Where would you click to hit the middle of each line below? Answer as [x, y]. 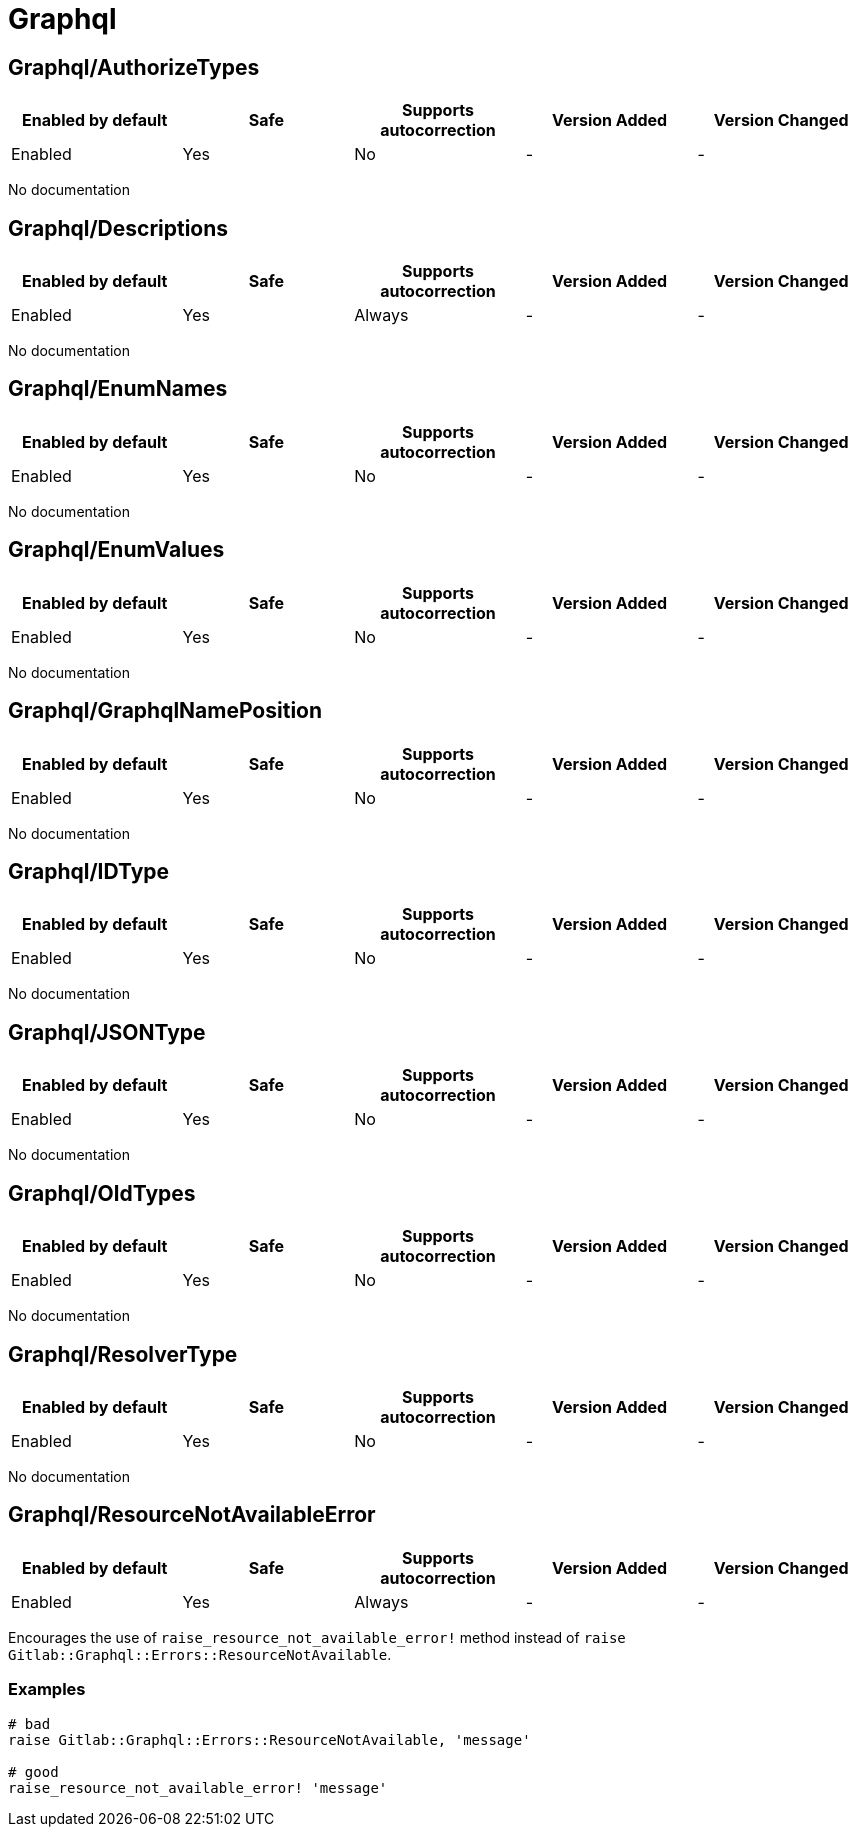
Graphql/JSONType [107, 1032]
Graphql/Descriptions [118, 228]
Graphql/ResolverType [123, 1354]
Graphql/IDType [89, 871]
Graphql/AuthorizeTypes [134, 67]
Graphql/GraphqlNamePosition [165, 711]
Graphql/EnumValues [116, 550]
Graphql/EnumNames [118, 389]
